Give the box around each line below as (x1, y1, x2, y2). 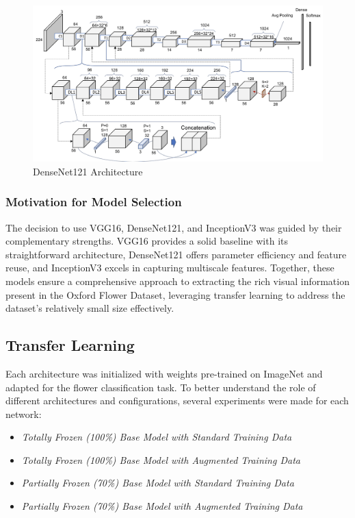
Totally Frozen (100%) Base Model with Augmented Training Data (21, 452, 300, 467)
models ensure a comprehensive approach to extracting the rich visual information (5, 273, 350, 288)
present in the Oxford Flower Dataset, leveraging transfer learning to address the (5, 287, 345, 301)
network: (5, 406, 42, 421)
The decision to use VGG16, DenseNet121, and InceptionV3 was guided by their (5, 220, 342, 234)
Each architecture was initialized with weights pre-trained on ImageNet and (5, 366, 323, 380)
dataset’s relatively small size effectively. (5, 301, 174, 315)
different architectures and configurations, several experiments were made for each (5, 393, 349, 408)
